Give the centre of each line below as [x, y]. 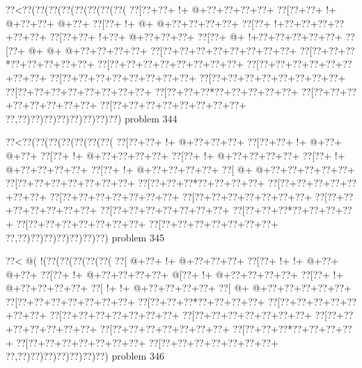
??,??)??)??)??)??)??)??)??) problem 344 [92, 118]
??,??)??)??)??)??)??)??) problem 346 [85, 356]
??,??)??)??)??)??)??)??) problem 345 [85, 237]
